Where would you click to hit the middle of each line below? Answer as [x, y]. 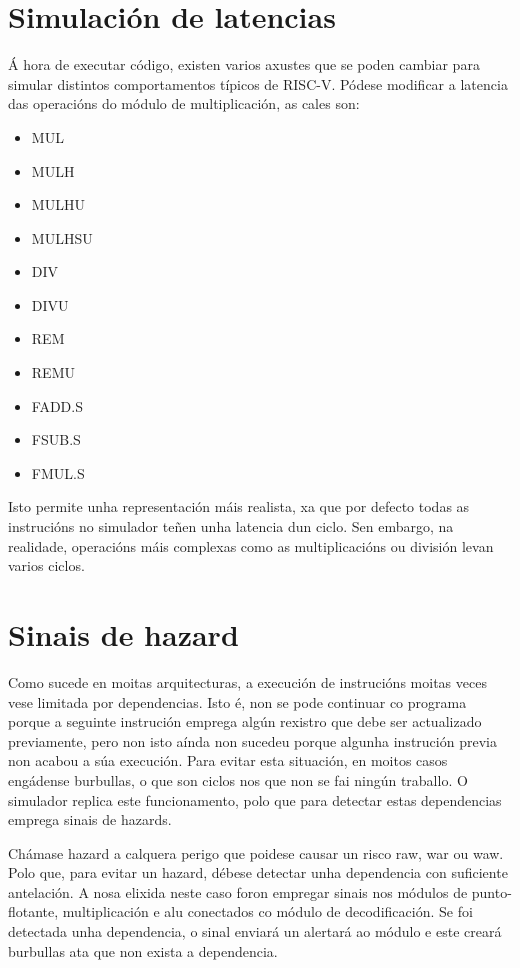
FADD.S [57, 405]
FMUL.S [58, 472]
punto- [491, 891]
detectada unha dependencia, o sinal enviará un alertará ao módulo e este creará [255, 931]
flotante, [33, 911]
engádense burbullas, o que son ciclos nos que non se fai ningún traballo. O [238, 779]
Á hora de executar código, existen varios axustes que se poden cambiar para [244, 64]
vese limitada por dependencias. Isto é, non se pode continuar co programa [237, 701]
